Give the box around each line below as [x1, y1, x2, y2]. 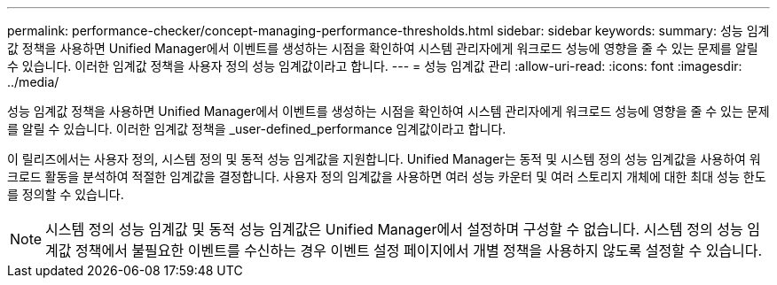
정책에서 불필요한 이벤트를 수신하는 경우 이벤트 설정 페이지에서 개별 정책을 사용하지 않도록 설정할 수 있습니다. [75, 242, 763, 259]
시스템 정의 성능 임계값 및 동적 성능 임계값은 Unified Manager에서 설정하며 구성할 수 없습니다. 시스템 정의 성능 [45, 220, 743, 238]
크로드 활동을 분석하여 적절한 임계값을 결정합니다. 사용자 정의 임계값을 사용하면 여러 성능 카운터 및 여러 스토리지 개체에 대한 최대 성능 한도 [7, 169, 766, 184]
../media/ [7, 74, 59, 89]
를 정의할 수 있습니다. [7, 187, 124, 202]
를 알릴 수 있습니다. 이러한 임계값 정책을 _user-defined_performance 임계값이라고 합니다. [7, 121, 506, 136]
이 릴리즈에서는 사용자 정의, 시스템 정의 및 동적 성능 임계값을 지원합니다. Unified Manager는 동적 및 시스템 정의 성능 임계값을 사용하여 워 [7, 151, 761, 166]
